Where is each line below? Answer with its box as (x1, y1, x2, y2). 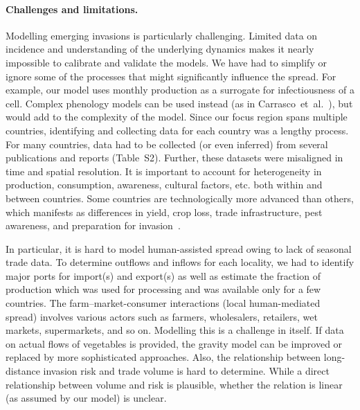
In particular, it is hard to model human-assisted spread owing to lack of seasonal (6, 241, 352, 256)
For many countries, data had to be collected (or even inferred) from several (6, 136, 328, 151)
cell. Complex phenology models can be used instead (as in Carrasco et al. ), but (6, 96, 353, 110)
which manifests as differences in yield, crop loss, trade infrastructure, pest (6, 204, 323, 219)
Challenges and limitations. (6, 1, 138, 16)
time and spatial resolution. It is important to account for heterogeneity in (6, 163, 322, 178)
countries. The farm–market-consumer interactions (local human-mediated (6, 296, 321, 310)
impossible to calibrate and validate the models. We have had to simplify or (6, 55, 327, 69)
